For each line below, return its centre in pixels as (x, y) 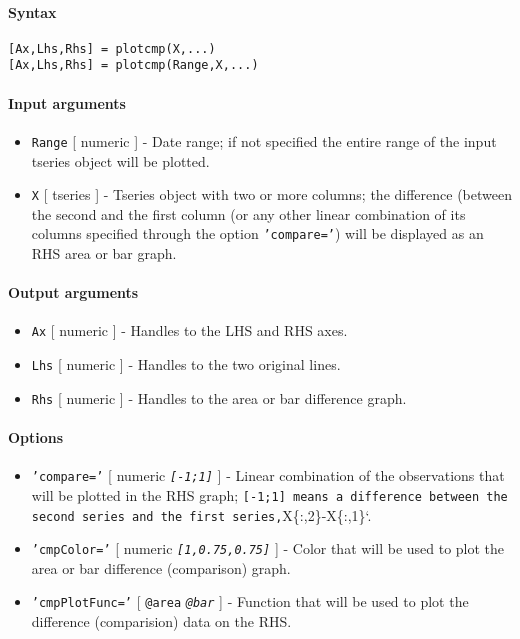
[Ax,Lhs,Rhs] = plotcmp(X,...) (112, 48)
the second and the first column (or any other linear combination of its (248, 213)
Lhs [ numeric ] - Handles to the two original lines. (186, 364)
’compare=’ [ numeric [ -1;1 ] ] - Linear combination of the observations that (268, 475)
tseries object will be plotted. (120, 160)
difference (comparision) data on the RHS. (161, 621)
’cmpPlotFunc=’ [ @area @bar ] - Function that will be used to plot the (250, 601)
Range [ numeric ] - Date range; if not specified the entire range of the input (264, 140)
